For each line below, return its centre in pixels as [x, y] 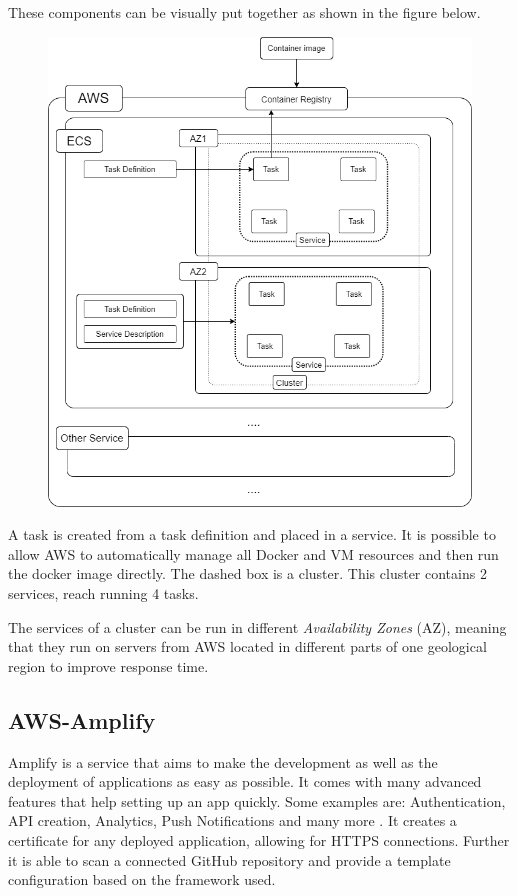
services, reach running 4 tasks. [103, 593]
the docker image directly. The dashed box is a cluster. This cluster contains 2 [247, 573]
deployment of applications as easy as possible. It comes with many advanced [245, 781]
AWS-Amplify [82, 719]
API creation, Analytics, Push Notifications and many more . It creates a [232, 820]
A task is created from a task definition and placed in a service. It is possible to [252, 534]
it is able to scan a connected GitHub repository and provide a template [229, 859]
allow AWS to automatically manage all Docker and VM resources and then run [253, 553]
